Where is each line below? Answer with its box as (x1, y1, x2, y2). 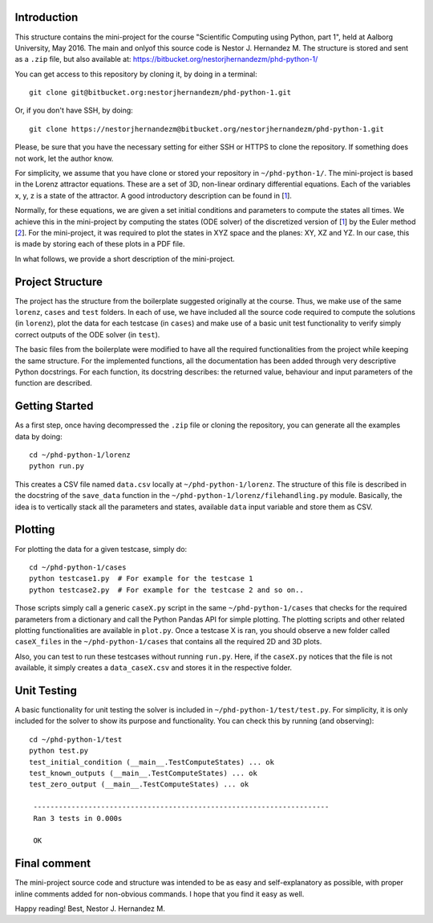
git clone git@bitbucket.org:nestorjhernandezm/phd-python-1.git (29, 88, 292, 97)
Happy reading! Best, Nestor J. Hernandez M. (14, 904, 166, 913)
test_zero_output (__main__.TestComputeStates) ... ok (29, 780, 249, 789)
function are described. (14, 378, 92, 388)
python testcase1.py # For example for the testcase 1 (29, 574, 253, 583)
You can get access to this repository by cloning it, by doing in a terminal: (14, 69, 257, 79)
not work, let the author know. (14, 153, 114, 163)
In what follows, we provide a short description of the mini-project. (14, 254, 236, 263)
